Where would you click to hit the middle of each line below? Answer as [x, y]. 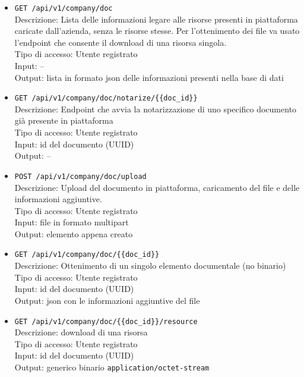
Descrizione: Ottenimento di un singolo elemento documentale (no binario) [150, 266]
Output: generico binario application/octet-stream [112, 367]
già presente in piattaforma [64, 120]
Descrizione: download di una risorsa [81, 332]
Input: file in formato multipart [72, 222]
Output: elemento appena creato [74, 233]
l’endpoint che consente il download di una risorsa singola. [121, 42]
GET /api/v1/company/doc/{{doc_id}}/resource [106, 321]
